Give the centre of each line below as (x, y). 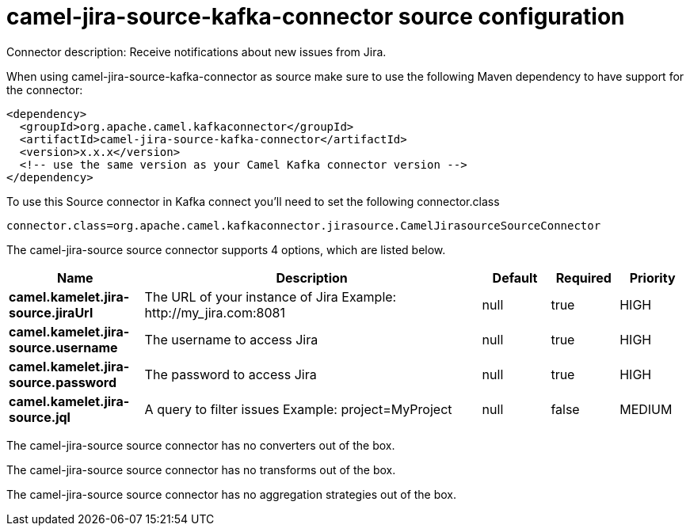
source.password (63, 382)
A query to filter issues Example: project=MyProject (298, 409)
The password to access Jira (231, 374)
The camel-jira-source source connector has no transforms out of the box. (201, 469)
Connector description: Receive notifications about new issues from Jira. (196, 51)
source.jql (40, 417)
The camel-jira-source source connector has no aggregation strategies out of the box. (232, 494)
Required (583, 277)
